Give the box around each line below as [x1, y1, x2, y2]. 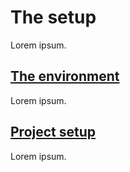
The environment [10, 68, 120, 85]
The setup [10, 6, 97, 29]
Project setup [10, 124, 97, 141]
